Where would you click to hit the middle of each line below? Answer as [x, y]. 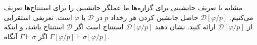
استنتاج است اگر [99, 27]
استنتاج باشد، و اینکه [34, 27]
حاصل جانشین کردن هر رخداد [154, 17]
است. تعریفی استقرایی [38, 17]
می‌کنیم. [241, 17]
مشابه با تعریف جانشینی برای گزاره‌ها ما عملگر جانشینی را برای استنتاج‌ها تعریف [123, 7]
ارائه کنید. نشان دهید [185, 27]
